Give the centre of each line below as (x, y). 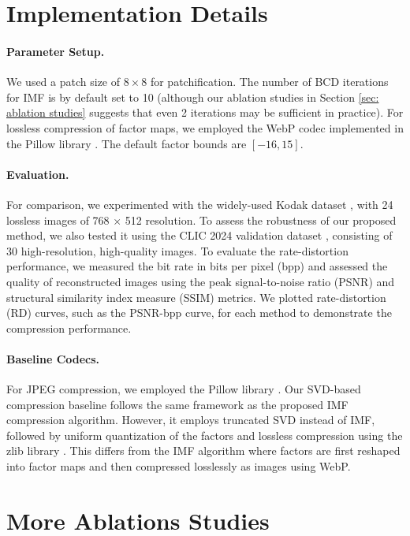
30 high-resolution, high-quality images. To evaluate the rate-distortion (177, 250)
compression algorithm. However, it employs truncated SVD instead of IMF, (191, 420)
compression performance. (69, 328)
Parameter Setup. (56, 51)
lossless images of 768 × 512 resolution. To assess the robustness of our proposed (201, 220)
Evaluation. (38, 174)
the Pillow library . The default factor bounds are (127, 143)
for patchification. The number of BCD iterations (269, 82)
